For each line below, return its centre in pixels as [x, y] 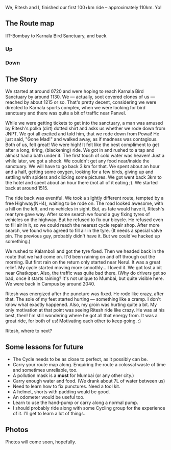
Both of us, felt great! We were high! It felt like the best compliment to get [82, 145]
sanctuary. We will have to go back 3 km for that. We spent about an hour [82, 167]
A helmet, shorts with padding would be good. [61, 392]
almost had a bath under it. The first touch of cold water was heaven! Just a [85, 156]
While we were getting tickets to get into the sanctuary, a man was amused [84, 123]
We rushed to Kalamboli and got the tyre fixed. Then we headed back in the [85, 251]
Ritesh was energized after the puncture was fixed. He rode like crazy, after [85, 294]
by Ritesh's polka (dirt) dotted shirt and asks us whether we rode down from [86, 128]
